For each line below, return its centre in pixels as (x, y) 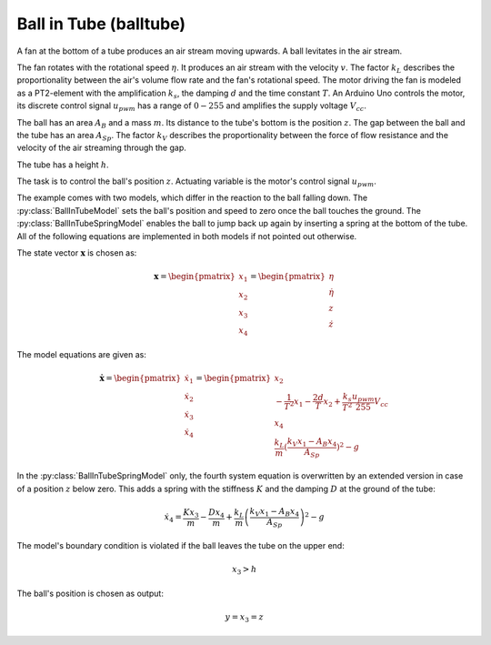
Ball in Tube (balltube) (101, 24)
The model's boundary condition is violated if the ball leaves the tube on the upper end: (180, 546)
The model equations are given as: (82, 354)
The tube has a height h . (63, 165)
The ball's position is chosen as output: (90, 593)
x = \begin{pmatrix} (195, 277)
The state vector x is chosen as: (77, 253)
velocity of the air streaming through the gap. (101, 148)
